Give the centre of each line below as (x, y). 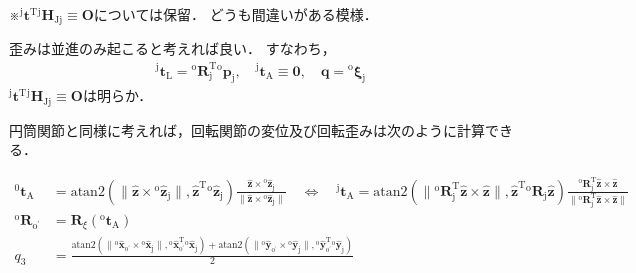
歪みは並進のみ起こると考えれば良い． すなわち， (172, 48)
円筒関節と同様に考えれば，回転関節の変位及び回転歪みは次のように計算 (247, 129)
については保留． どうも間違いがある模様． (235, 14)
